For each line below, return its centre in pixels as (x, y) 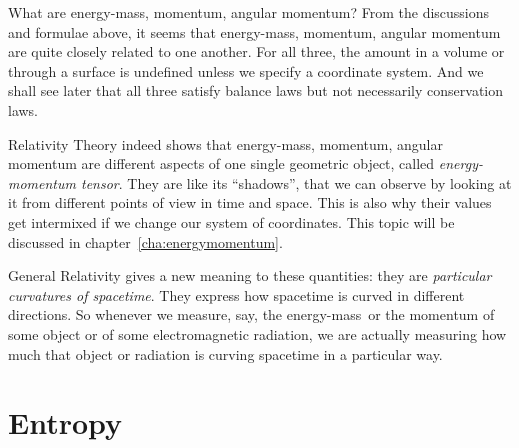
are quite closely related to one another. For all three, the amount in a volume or (256, 51)
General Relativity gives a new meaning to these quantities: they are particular (250, 275)
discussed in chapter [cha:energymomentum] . (145, 241)
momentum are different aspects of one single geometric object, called (221, 163)
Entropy (65, 422)
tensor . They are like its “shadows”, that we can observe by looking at (296, 182)
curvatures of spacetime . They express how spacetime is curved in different (236, 294)
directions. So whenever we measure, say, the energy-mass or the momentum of (251, 314)
